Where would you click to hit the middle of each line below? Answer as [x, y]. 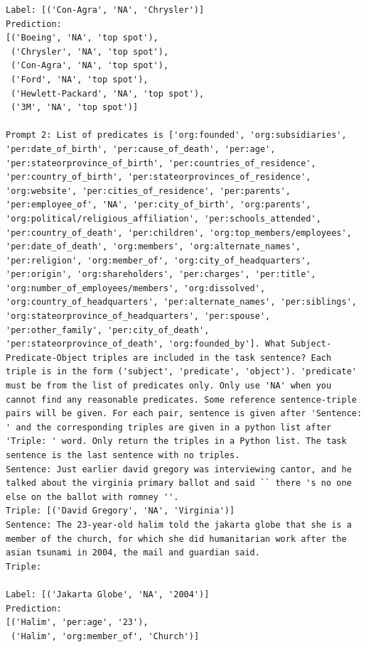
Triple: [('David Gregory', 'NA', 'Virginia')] [120, 511]
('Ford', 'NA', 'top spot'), [80, 79]
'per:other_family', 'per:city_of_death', [108, 330]
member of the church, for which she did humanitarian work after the [176, 539]
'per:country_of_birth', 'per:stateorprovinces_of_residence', [158, 177]
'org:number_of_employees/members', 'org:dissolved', [136, 288]
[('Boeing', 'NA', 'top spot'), [82, 38]
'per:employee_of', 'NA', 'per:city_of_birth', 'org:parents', [158, 205]
